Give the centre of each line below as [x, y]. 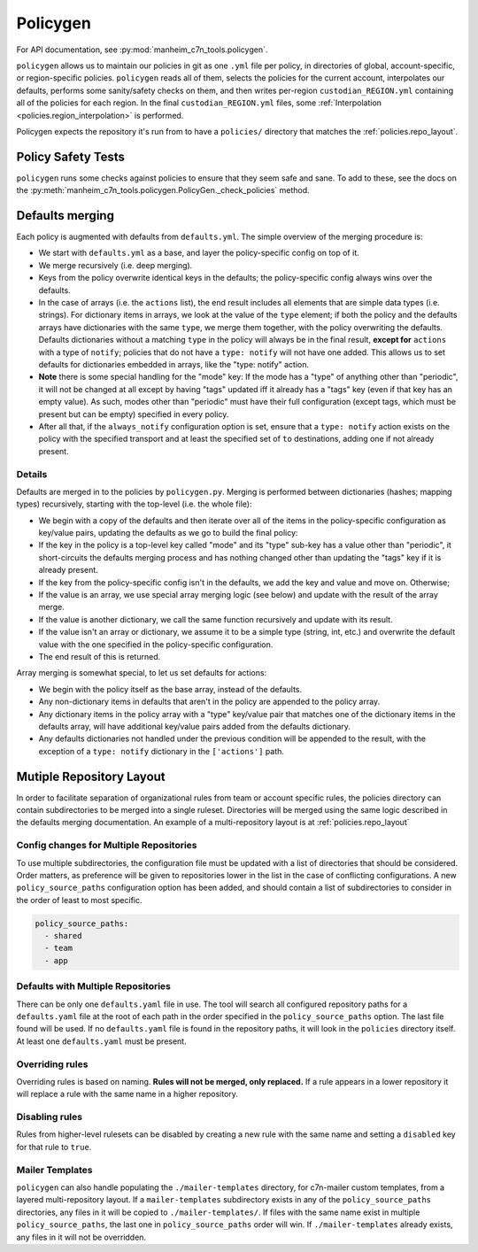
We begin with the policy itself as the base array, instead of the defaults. [170, 689]
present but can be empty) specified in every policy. [134, 414]
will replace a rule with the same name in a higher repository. [127, 1094]
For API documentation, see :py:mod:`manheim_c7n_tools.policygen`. [142, 50]
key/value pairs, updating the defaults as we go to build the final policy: [168, 533]
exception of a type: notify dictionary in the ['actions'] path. [162, 751]
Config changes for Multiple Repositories [107, 846]
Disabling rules [50, 1117]
